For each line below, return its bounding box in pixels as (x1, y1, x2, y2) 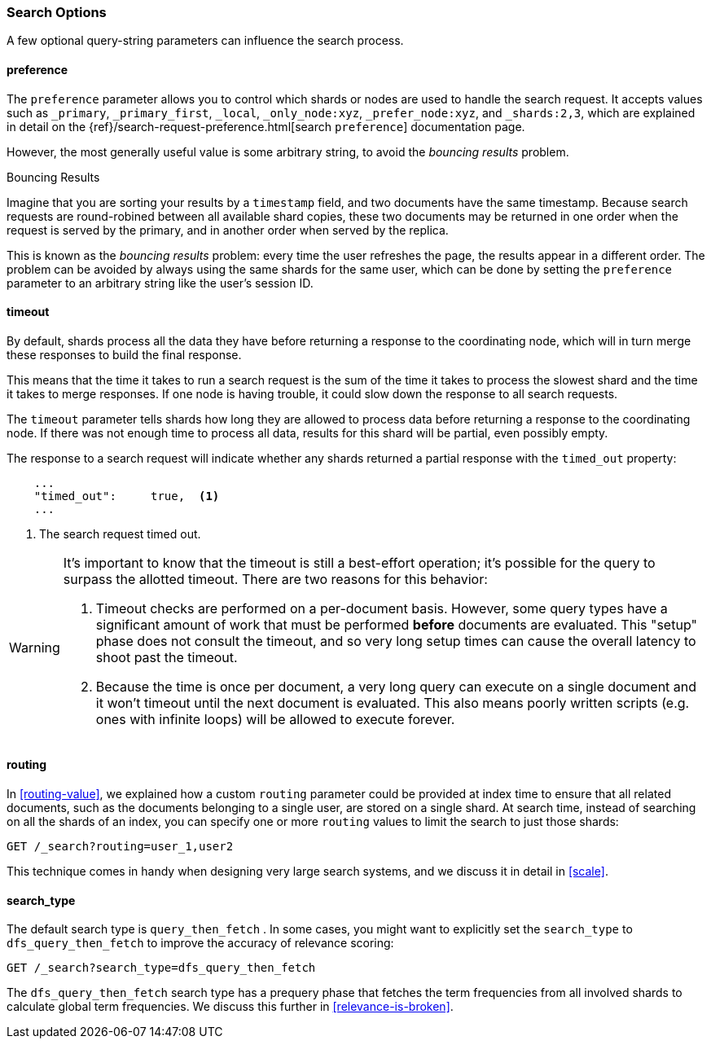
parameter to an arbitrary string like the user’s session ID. (7, 275, 314, 290)
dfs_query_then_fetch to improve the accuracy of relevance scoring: (7, 936, 394, 951)
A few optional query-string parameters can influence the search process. (7, 33, 404, 48)
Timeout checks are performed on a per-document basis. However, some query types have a (95, 599, 668, 617)
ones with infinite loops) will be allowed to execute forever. (95, 710, 455, 727)
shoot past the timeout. (95, 648, 238, 665)
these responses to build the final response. (7, 347, 242, 362)
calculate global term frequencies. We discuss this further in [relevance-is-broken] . (7, 999, 454, 1014)
